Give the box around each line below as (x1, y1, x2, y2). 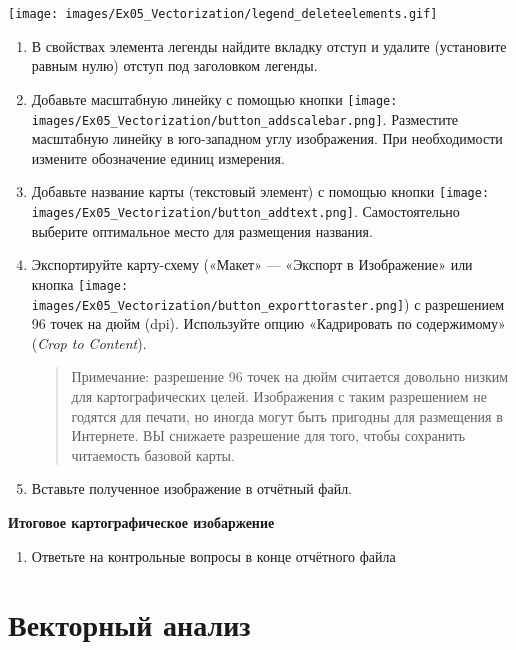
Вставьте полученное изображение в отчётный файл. (31, 478, 353, 499)
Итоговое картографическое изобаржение (8, 511, 275, 532)
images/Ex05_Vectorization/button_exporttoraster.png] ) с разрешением (31, 293, 505, 314)
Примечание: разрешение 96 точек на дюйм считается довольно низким (71, 366, 509, 387)
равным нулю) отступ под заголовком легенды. (31, 55, 318, 76)
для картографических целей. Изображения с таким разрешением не (71, 385, 487, 406)
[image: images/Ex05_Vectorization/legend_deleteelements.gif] (8, 7, 438, 21)
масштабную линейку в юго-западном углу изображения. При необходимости (31, 128, 503, 149)
